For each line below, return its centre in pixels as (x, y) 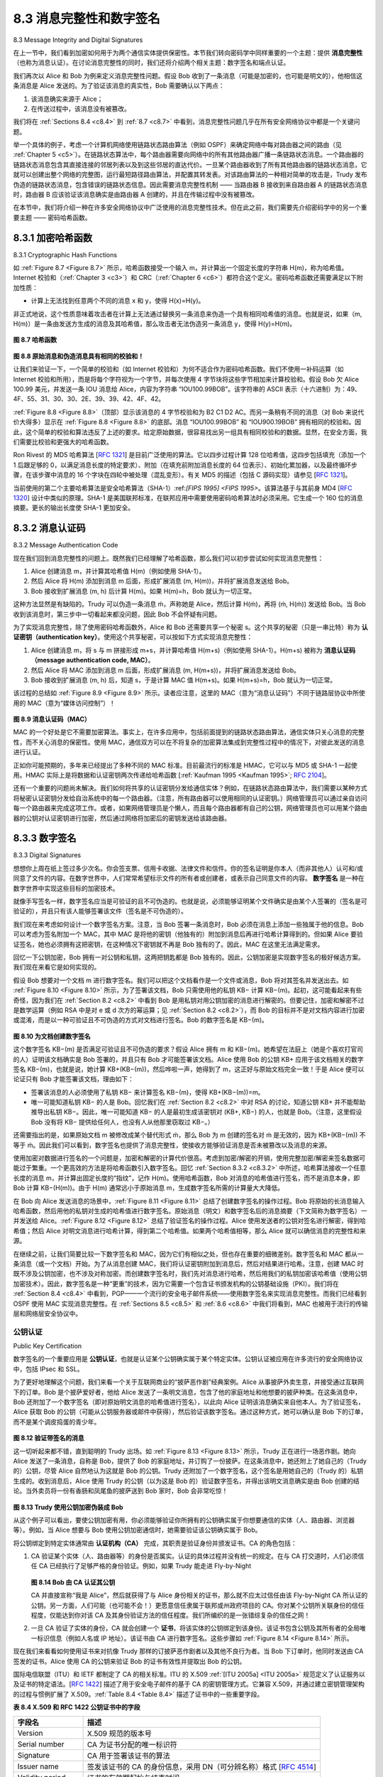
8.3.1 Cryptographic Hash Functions (65, 254)
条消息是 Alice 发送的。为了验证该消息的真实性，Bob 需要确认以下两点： (119, 86)
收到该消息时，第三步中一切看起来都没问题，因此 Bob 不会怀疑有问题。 (117, 614)
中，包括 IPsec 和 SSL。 (48, 1369)
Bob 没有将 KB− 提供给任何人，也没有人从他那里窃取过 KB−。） (122, 1122)
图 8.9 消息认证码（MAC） (52, 719)
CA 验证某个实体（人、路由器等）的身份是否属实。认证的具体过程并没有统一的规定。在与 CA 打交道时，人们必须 (194, 1556)
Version (30, 1733)
